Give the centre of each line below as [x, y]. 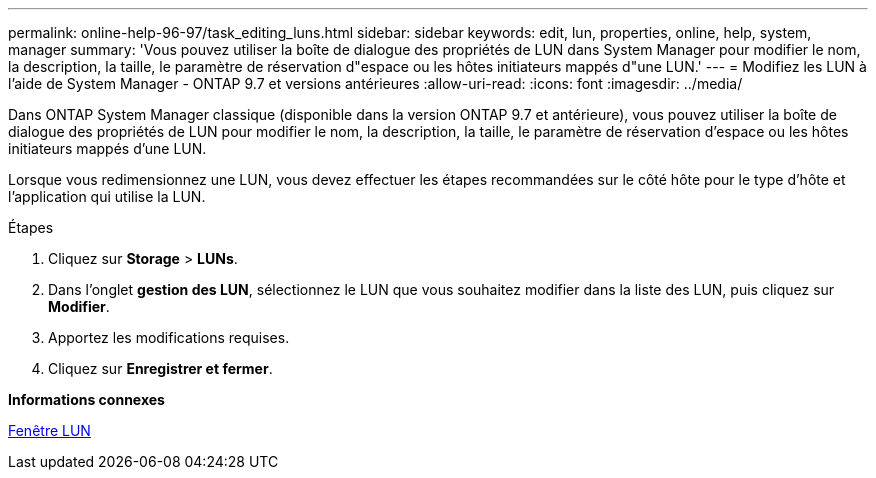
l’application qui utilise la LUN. [107, 196]
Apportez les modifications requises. [169, 337]
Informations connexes [86, 399]
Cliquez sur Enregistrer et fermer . [160, 368]
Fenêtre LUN [49, 430]
